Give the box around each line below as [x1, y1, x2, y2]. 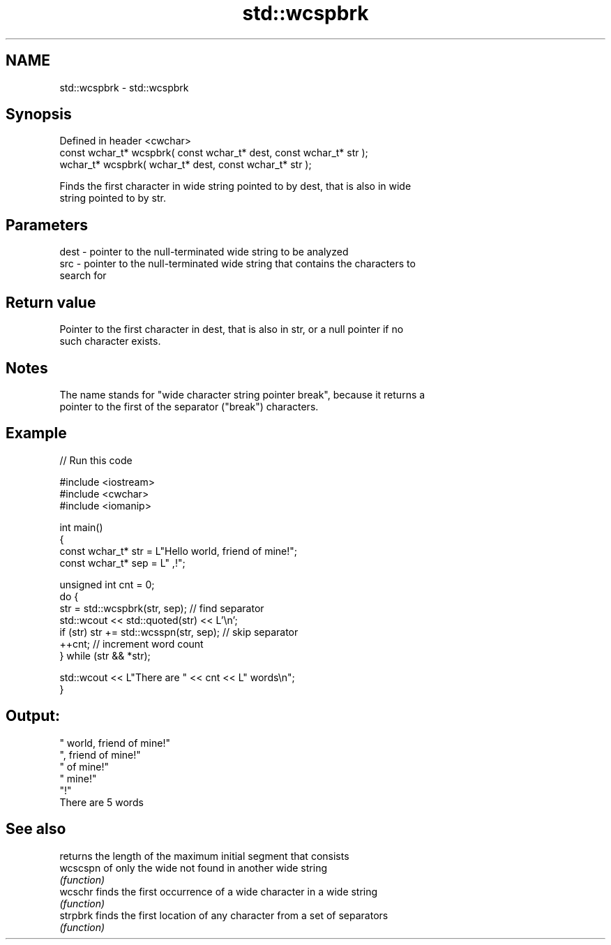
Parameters [6, 216, 88, 234]
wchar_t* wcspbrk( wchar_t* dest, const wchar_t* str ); [59, 158, 312, 171]
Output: [6, 707, 60, 725]
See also [6, 820, 66, 838]
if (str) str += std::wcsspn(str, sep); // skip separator [59, 625, 299, 638]
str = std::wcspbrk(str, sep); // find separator [59, 602, 264, 614]
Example [6, 424, 67, 442]
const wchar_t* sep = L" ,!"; [59, 556, 186, 569]
